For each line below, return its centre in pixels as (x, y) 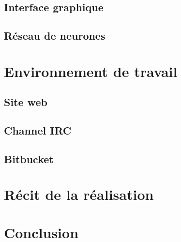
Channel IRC (38, 130)
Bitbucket (29, 159)
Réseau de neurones (55, 36)
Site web (26, 102)
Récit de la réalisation (79, 194)
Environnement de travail (91, 71)
